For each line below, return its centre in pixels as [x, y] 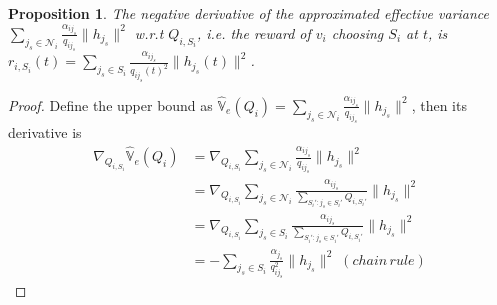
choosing [357, 32]
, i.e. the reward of [253, 32]
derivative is [45, 132]
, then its [439, 104]
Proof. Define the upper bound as [110, 104]
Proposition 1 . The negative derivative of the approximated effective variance [249, 13]
